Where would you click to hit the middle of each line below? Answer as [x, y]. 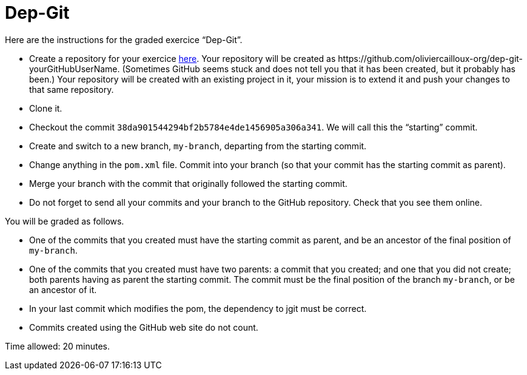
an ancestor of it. [63, 289]
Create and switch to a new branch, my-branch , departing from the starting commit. [198, 146]
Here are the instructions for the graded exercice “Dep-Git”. [124, 39]
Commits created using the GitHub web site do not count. [144, 327]
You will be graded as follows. [65, 221]
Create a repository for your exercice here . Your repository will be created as [183, 58]
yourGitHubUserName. [75, 69]
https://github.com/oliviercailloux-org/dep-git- [431, 58]
